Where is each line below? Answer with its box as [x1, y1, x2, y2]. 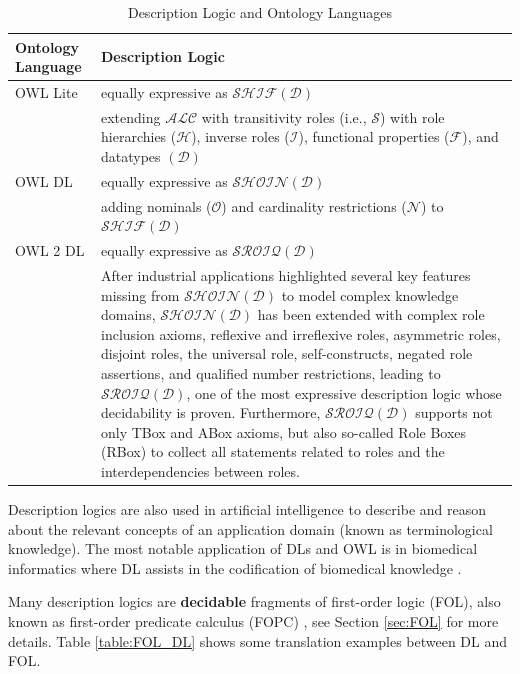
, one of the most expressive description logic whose [186, 382, 502, 403]
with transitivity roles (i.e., [201, 106, 367, 127]
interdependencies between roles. [101, 460, 300, 481]
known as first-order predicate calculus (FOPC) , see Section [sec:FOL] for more [8, 611, 499, 632]
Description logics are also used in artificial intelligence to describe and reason [8, 499, 487, 520]
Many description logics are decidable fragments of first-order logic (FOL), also [8, 591, 501, 612]
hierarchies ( [101, 126, 177, 147]
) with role [379, 106, 445, 127]
